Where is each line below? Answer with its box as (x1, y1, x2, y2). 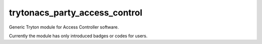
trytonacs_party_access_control (9, 7, 143, 18)
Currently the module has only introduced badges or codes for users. (9, 33, 148, 39)
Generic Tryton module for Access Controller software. (9, 24, 119, 30)
